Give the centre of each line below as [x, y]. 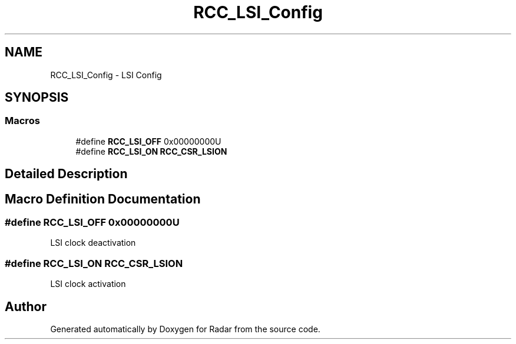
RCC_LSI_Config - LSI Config [106, 75]
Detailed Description [66, 174]
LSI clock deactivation [93, 243]
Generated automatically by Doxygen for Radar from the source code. [185, 329]
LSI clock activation [88, 284]
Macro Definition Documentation [103, 199]
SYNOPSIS [37, 98]
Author [26, 306]
